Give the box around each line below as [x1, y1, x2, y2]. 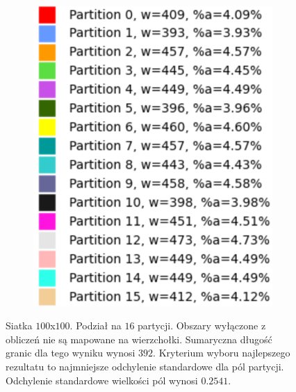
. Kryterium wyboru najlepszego [153, 345, 290, 360]
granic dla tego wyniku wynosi [6, 345, 135, 360]
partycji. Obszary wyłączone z [138, 318, 266, 333]
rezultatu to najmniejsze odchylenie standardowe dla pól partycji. [6, 359, 284, 373]
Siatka [6, 318, 33, 333]
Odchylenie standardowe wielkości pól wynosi [6, 373, 198, 387]
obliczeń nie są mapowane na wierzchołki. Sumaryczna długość [6, 331, 272, 346]
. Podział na [69, 318, 122, 333]
